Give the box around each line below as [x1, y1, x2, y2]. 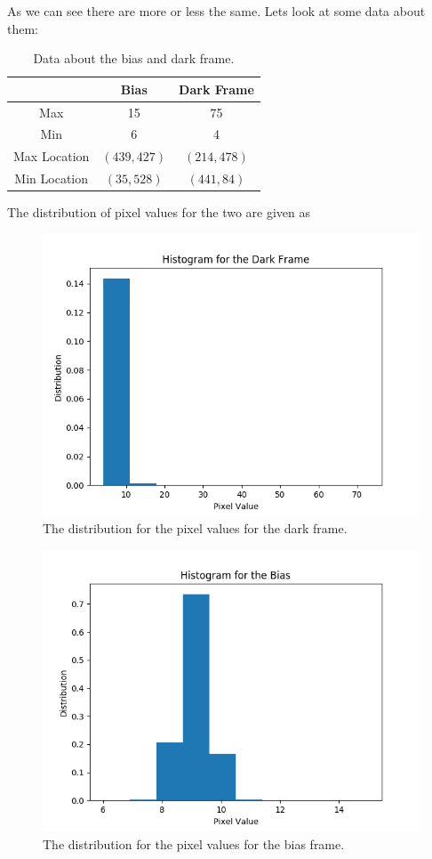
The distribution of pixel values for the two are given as [7, 203, 311, 222]
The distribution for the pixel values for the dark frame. [43, 519, 348, 538]
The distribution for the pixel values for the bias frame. [43, 834, 345, 853]
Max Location [13, 147, 90, 166]
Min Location [14, 169, 89, 188]
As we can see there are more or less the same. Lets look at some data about [7, 2, 426, 20]
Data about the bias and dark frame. [33, 49, 235, 68]
